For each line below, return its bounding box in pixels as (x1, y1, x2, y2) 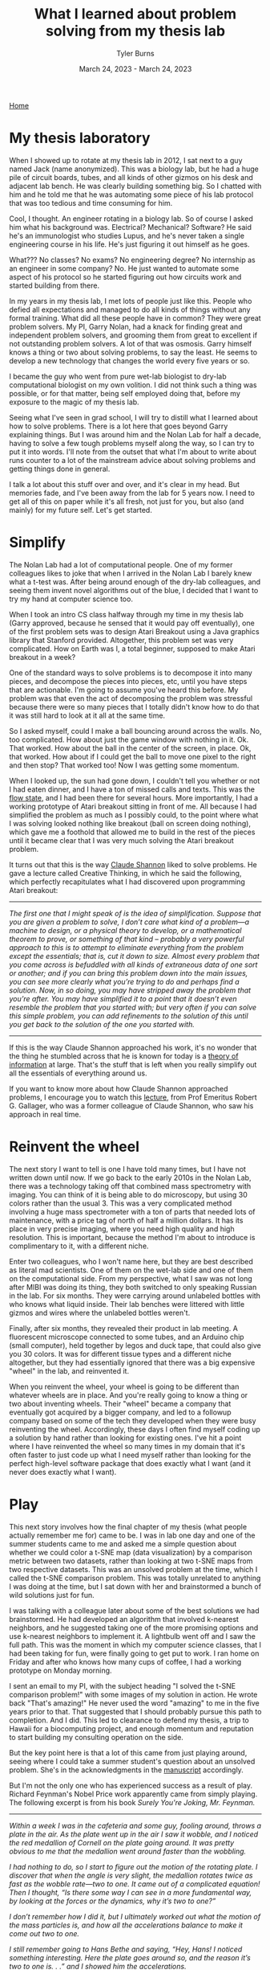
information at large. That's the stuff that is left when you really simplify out (9, 1059, 257, 1069)
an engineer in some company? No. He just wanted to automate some (9, 263, 240, 273)
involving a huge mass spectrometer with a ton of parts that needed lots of (9, 1206, 256, 1216)
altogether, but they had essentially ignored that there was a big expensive (9, 1358, 256, 1367)
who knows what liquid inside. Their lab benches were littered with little (9, 1299, 245, 1309)
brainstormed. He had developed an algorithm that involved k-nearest (9, 1614, 240, 1624)
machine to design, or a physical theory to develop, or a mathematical (9, 925, 242, 935)
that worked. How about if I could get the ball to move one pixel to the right (9, 752, 256, 761)
